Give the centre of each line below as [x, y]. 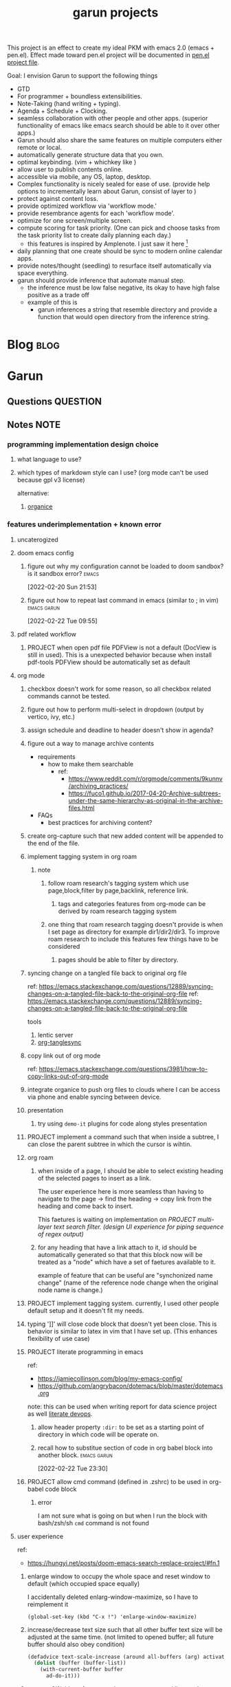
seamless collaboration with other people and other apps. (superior [112, 118]
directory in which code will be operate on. [98, 1434]
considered [64, 946]
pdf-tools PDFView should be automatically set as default [109, 662]
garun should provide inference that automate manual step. [101, 280]
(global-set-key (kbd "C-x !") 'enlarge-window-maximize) [112, 1617]
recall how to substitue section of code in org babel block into [125, 1448]
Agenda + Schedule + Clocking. [62, 111]
